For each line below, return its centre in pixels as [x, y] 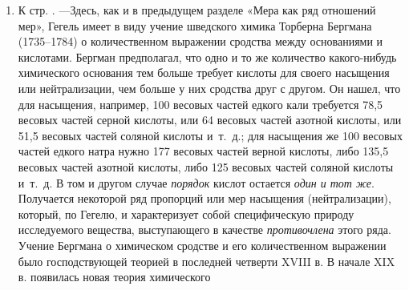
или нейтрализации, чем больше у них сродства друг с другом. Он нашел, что [209, 88]
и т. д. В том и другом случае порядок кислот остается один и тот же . [196, 182]
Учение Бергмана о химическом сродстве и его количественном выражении [202, 245]
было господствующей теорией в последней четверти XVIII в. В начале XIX [207, 261]
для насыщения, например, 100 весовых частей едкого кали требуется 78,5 [200, 104]
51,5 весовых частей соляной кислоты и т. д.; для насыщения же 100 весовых [210, 135]
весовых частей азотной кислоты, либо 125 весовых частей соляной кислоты [206, 166]
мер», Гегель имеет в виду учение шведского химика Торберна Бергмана [195, 25]
